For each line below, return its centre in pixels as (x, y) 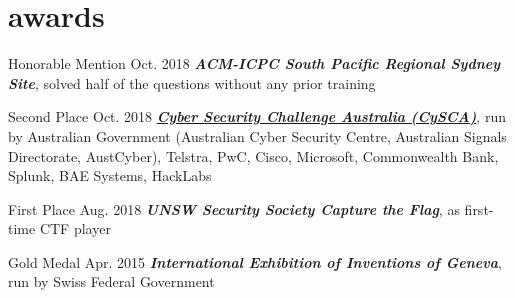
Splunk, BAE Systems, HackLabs (110, 175)
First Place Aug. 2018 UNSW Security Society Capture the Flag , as (234, 208)
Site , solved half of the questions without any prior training (192, 82)
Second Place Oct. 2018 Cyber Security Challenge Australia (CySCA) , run (257, 116)
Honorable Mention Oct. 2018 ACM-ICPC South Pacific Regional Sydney (254, 63)
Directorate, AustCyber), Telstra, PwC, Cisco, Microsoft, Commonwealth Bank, (253, 155)
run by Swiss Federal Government (111, 281)
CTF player (75, 228)
